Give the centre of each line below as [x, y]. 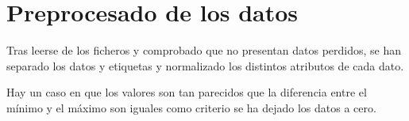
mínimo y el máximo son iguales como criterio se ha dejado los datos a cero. [191, 107]
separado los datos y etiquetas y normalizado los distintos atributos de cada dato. [205, 65]
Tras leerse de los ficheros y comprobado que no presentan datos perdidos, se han [204, 50]
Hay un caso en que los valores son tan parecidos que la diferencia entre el [187, 92]
